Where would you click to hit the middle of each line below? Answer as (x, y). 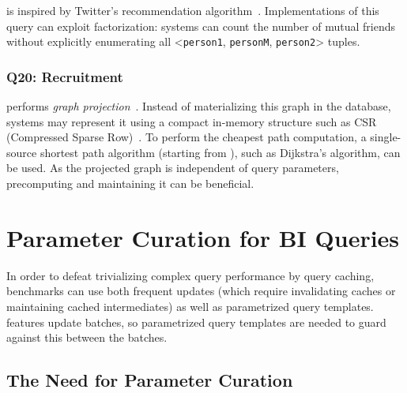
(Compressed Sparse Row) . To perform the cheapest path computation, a (187, 137)
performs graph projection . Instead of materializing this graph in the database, (199, 106)
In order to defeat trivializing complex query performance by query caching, (190, 275)
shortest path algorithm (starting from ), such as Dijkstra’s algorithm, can (220, 152)
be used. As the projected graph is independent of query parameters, (173, 168)
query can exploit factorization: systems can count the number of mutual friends (201, 26)
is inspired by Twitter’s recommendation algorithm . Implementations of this (193, 10)
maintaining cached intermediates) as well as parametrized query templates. (190, 306)
